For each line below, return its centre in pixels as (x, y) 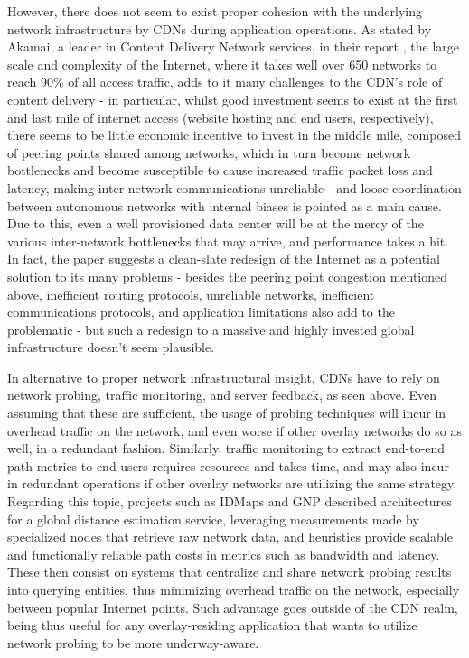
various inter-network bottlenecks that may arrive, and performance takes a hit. (228, 241)
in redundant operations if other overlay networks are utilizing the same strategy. (232, 483)
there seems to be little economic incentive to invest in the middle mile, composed (234, 135)
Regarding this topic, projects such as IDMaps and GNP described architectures (230, 501)
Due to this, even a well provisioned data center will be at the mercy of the (216, 223)
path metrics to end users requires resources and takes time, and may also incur (228, 465)
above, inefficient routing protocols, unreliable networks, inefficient (191, 294)
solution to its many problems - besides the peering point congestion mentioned (228, 276)
